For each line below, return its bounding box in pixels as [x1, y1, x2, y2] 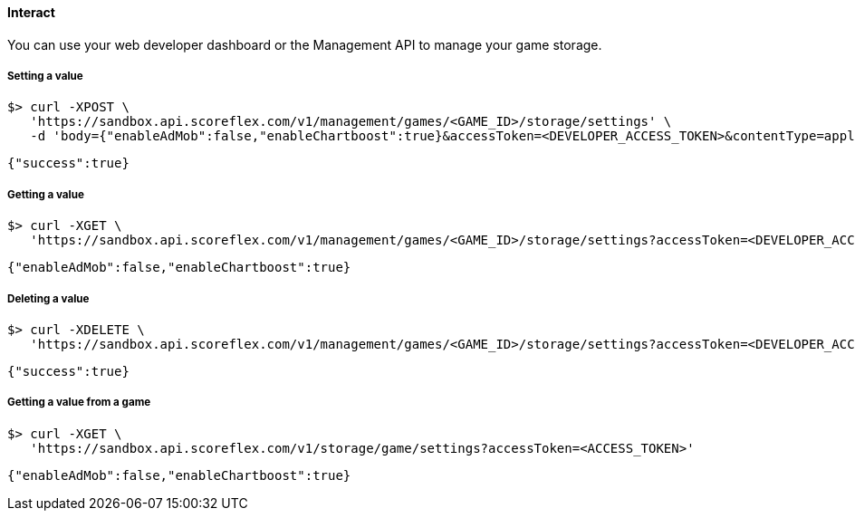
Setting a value [7, 70, 83, 82]
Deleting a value [7, 292, 90, 305]
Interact [7, 5, 55, 20]
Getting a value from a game [7, 396, 151, 409]
